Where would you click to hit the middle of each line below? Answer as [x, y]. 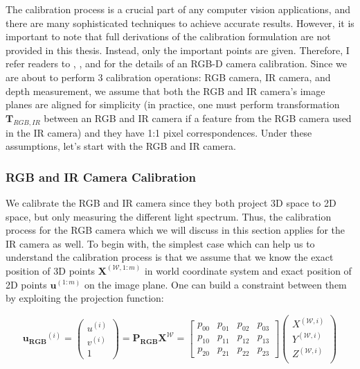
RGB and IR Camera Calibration [101, 177]
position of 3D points [51, 270]
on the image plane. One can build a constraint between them [215, 284]
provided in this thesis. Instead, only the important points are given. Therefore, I [178, 50]
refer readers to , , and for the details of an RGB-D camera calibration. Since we [177, 63]
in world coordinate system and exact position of [248, 270]
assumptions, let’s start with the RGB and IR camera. [121, 146]
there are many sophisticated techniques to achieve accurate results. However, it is [180, 23]
